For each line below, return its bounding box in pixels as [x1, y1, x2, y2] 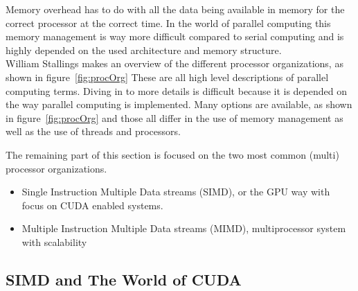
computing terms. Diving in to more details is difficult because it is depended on [6, 83, 347, 98]
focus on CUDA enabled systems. [21, 197, 163, 212]
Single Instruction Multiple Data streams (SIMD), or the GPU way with [21, 184, 330, 199]
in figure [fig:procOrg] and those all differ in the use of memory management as [6, 110, 343, 125]
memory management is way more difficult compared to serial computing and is [6, 29, 344, 44]
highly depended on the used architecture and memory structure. [6, 42, 282, 57]
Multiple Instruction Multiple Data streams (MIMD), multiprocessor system [21, 221, 346, 236]
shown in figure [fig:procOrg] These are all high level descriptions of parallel [6, 69, 329, 84]
